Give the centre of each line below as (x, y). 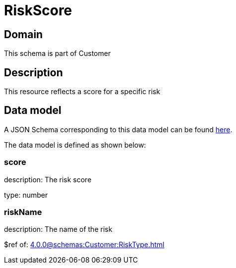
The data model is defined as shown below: (75, 145)
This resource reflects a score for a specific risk (82, 92)
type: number (26, 195)
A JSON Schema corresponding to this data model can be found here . (118, 129)
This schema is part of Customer (58, 54)
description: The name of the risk (58, 229)
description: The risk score (48, 179)
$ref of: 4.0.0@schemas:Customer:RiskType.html (84, 245)
